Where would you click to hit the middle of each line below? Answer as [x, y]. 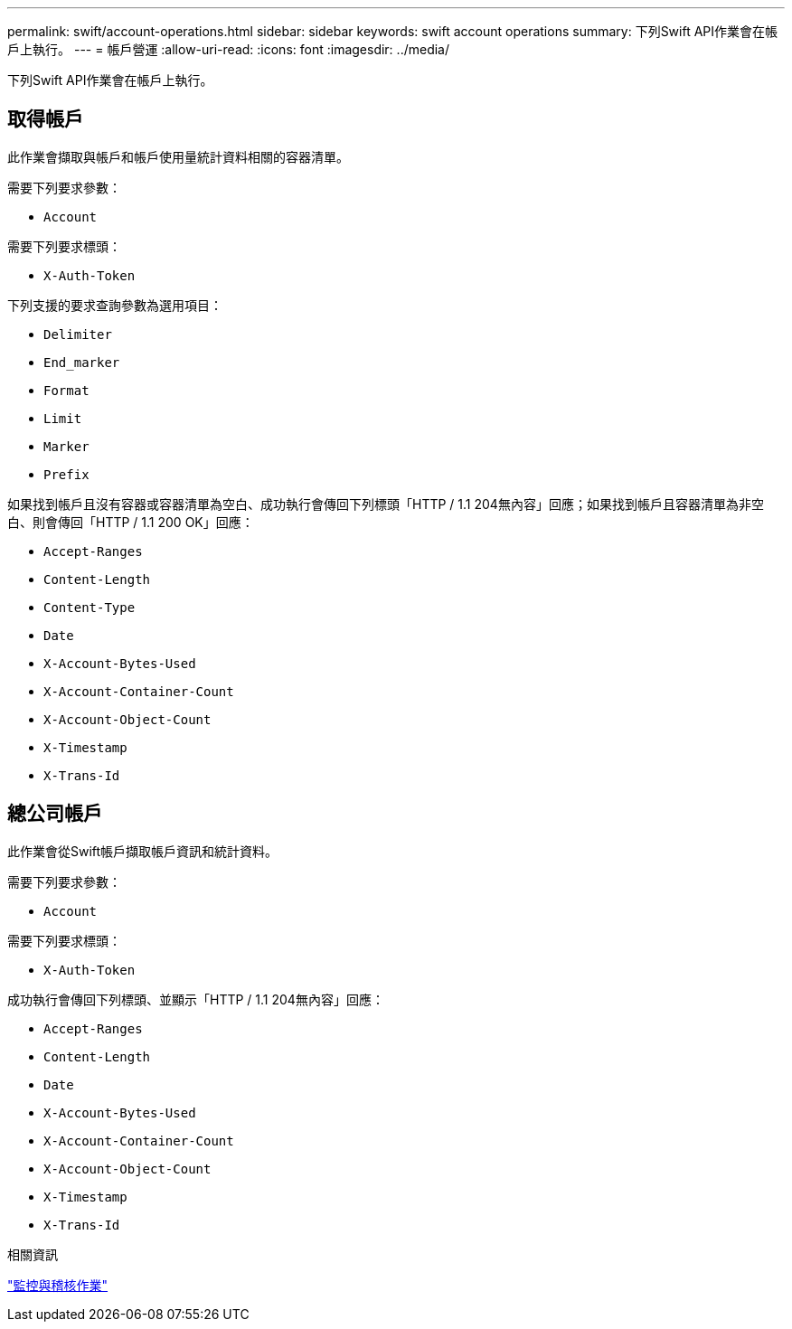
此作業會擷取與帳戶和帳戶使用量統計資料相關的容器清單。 [178, 156]
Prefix [66, 474]
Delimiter [78, 334]
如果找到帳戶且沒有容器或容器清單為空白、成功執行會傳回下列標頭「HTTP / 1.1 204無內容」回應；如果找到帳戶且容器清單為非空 [386, 504]
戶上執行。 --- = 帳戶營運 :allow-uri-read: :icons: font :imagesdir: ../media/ [229, 49]
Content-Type [90, 607]
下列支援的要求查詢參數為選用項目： [115, 305]
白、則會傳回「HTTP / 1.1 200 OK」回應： [131, 522]
